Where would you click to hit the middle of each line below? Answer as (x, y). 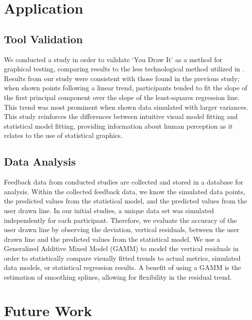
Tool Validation (43, 39)
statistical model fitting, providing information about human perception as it (118, 126)
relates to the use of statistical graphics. (63, 135)
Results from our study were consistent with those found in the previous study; (122, 78)
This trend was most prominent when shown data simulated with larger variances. (126, 107)
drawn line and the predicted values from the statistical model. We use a (112, 239)
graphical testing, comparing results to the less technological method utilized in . (124, 69)
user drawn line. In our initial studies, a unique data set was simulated (109, 210)
